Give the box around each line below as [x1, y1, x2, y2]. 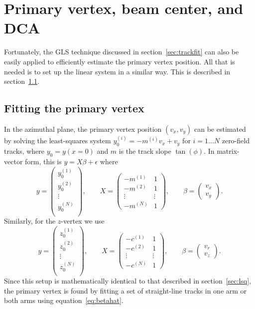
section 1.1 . [4, 76, 39, 86]
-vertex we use [61, 216, 105, 226]
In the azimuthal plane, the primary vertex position [4, 123, 162, 134]
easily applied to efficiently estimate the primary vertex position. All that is [4, 56, 235, 66]
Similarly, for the [4, 216, 56, 226]
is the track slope [119, 146, 171, 156]
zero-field [222, 135, 250, 146]
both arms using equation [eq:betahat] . [4, 295, 124, 306]
